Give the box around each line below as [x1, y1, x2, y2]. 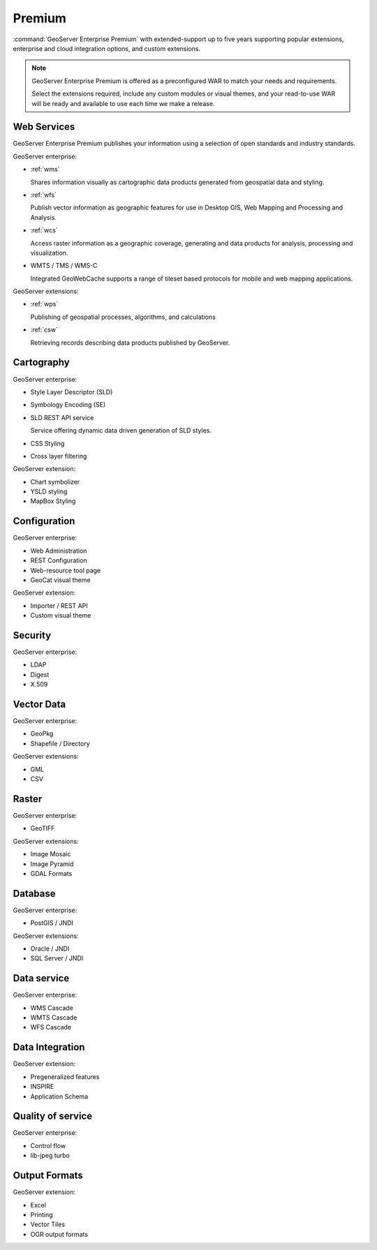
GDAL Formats [30, 869, 73, 877]
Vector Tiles [30, 1220, 66, 1228]
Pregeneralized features [30, 1072, 100, 1081]
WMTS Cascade [30, 1013, 77, 1022]
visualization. [30, 248, 68, 257]
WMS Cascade [30, 1004, 73, 1012]
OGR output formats [30, 1230, 89, 1238]
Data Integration [13, 1041, 85, 1053]
